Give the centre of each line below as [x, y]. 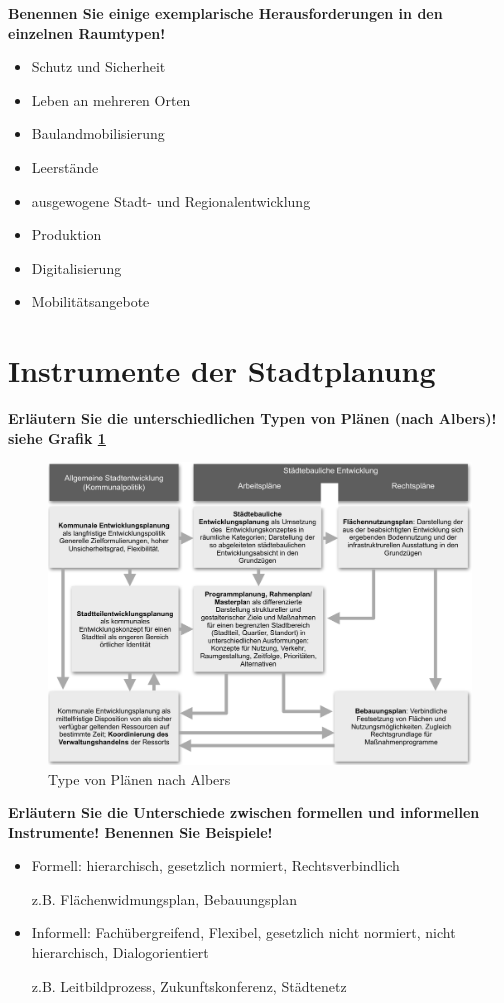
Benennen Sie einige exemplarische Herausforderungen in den [225, 13]
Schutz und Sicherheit [98, 66]
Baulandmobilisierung [98, 133]
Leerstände [65, 166]
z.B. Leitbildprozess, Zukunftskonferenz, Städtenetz [189, 985]
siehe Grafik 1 [57, 437]
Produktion [66, 234]
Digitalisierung [76, 267]
